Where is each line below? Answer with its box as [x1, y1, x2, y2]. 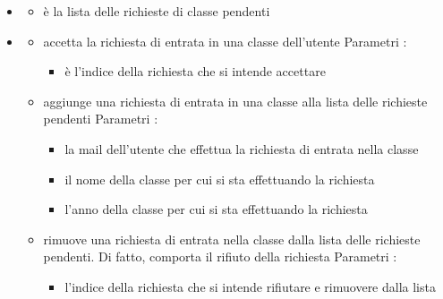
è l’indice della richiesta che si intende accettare [64, 62, 326, 81]
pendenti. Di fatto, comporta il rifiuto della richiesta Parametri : [43, 247, 397, 266]
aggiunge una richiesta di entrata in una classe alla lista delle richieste [43, 91, 428, 110]
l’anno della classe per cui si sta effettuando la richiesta [64, 200, 368, 218]
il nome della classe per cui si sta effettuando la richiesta [64, 169, 375, 188]
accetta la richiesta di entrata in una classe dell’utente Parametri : [43, 31, 407, 50]
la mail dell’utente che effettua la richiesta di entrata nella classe [64, 139, 419, 158]
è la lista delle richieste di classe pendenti [43, 2, 270, 20]
